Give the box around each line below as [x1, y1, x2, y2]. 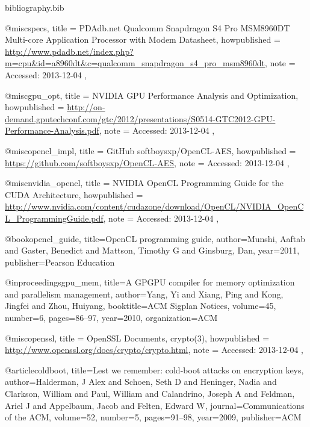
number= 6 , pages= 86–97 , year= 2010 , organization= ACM [5, 311, 218, 324]
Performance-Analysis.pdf [5, 124, 99, 137]
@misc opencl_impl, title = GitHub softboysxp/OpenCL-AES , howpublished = [5, 144, 296, 157]
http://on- [67, 101, 105, 113]
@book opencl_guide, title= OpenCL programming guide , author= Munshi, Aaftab [5, 232, 306, 245]
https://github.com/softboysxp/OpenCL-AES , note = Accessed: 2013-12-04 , [5, 156, 290, 169]
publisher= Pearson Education [5, 255, 115, 268]
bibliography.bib [5, 1, 64, 13]
